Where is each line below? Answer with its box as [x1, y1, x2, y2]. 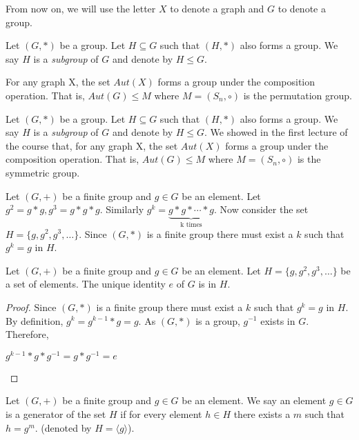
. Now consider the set [213, 202, 309, 217]
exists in [260, 313, 295, 328]
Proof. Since [6, 299, 57, 314]
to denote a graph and [170, 1, 264, 15]
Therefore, [6, 327, 49, 341]
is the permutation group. [243, 88, 352, 102]
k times [180, 221, 202, 229]
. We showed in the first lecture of [204, 125, 348, 139]
